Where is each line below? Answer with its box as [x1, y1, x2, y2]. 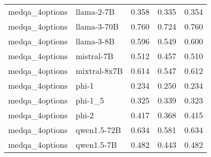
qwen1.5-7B [75, 139, 117, 150]
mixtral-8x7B [75, 65, 123, 76]
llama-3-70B [75, 20, 119, 32]
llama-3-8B [75, 35, 115, 47]
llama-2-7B [75, 6, 115, 17]
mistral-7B [75, 50, 114, 62]
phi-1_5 [75, 94, 104, 106]
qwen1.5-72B [75, 124, 121, 136]
